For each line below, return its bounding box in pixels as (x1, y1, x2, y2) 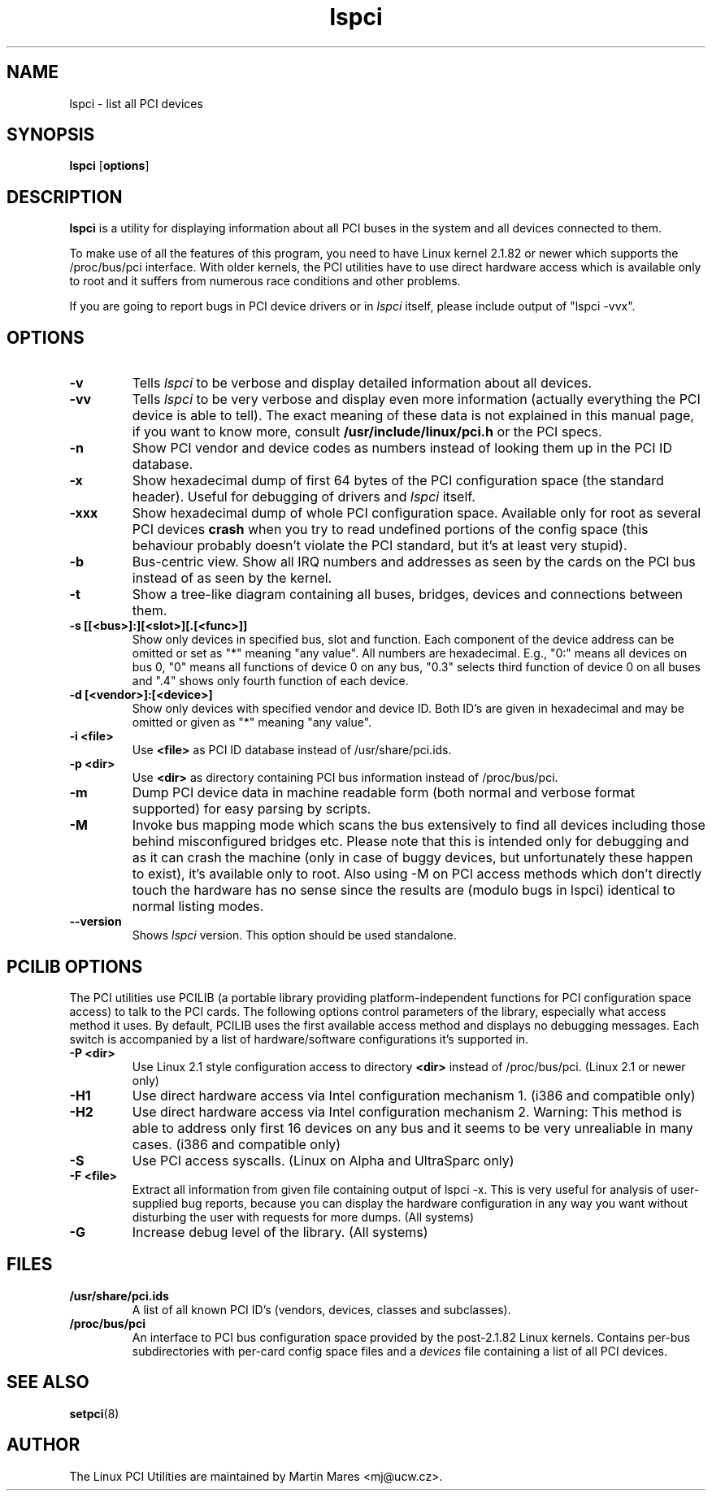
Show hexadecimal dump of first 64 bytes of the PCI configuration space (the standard (132, 472, 664, 489)
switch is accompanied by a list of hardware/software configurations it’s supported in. (69, 1031, 529, 1046)
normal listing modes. (132, 898, 264, 915)
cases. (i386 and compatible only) (132, 1135, 341, 1152)
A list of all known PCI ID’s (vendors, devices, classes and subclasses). (132, 1302, 511, 1317)
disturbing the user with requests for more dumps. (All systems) (132, 1209, 474, 1224)
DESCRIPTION (7, 186, 123, 207)
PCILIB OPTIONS (7, 956, 143, 977)
